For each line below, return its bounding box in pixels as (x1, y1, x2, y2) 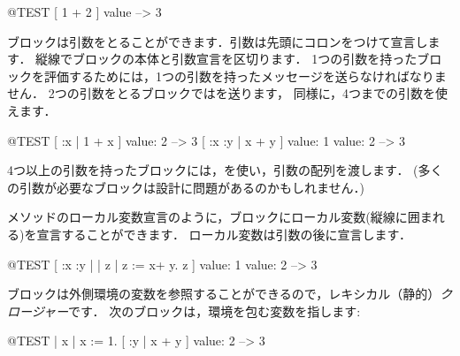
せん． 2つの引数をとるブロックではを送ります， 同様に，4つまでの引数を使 (7, 84, 448, 102)
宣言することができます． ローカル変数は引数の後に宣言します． (36, 224, 411, 243)
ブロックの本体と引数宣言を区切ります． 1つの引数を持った (73, 49, 418, 68)
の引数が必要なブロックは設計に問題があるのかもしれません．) (7, 178, 365, 196)
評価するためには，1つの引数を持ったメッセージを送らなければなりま (43, 66, 447, 85)
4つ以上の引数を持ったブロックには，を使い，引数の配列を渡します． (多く (7, 161, 443, 179)
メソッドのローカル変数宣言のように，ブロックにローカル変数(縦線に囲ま (7, 208, 433, 226)
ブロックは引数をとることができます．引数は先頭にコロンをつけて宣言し (7, 32, 428, 50)
